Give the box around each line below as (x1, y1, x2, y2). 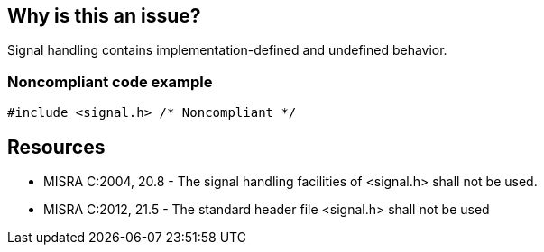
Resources (7, 135, 106, 158)
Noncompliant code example (7, 72, 213, 91)
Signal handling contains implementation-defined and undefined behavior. (7, 42, 447, 58)
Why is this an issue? (7, 4, 201, 27)
